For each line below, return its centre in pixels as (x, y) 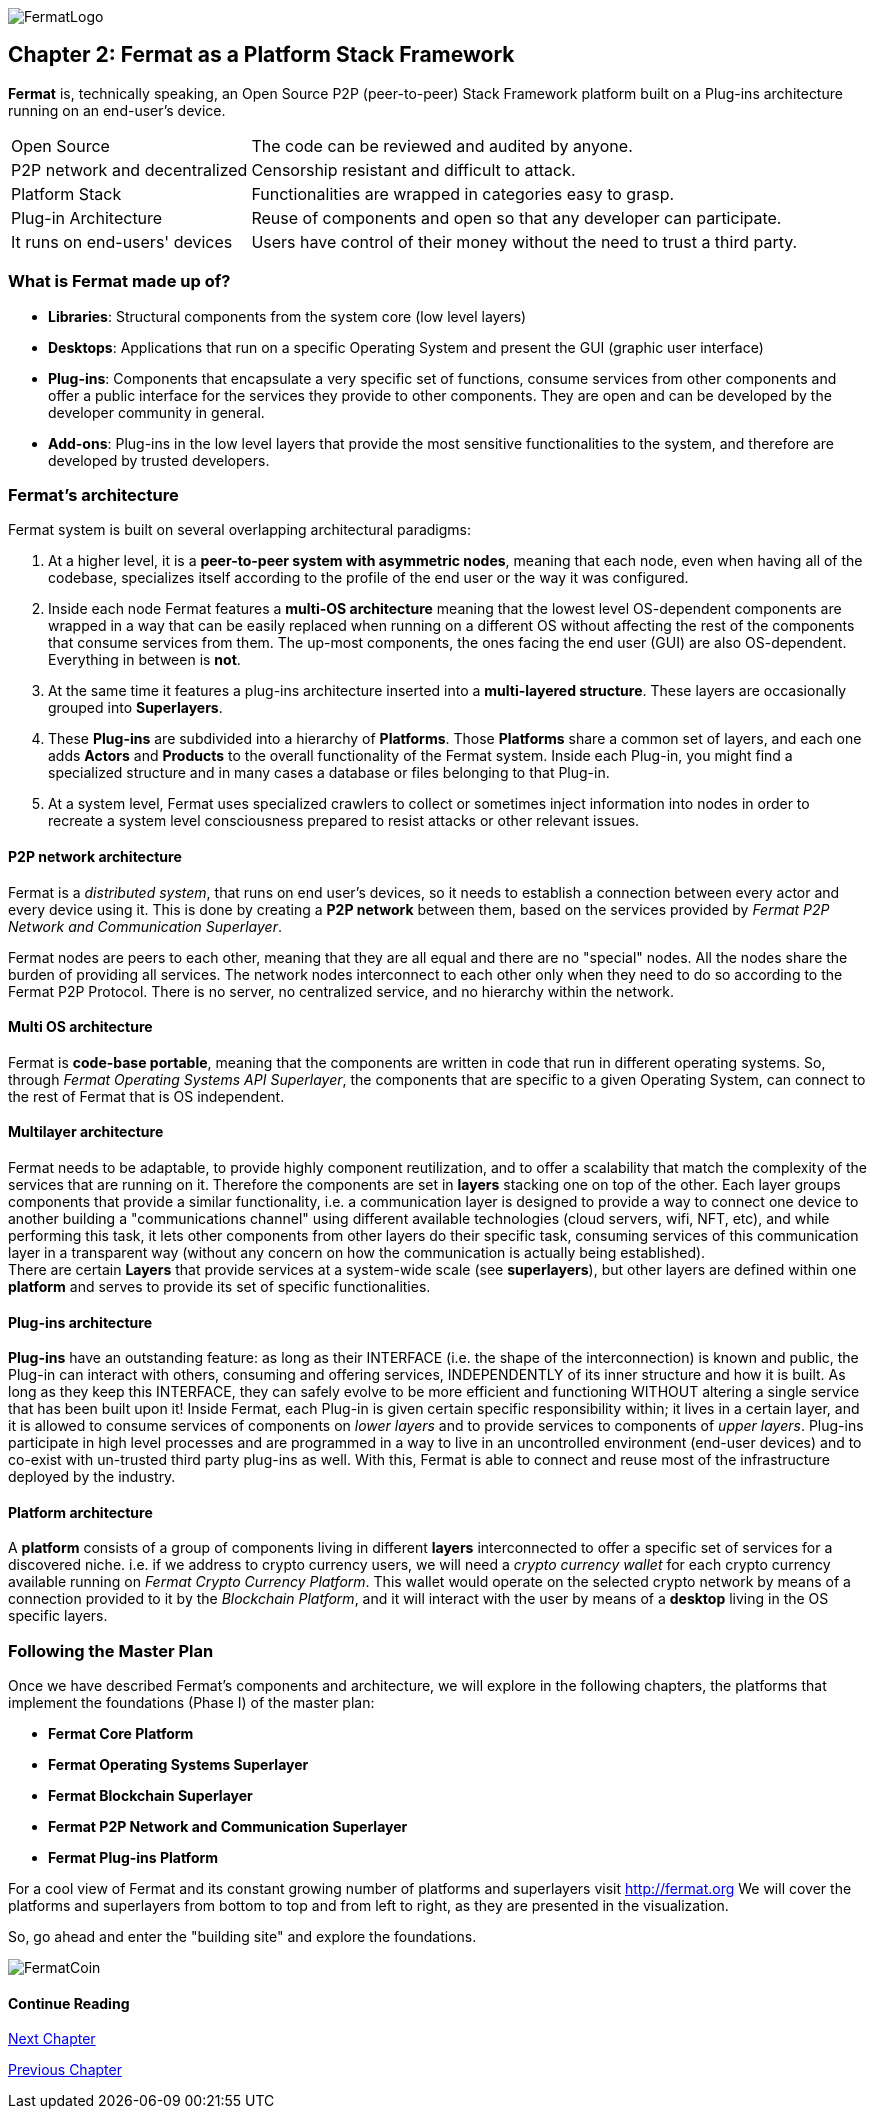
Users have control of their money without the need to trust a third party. (524, 241)
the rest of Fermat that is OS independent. (146, 1096)
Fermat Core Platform (121, 1734)
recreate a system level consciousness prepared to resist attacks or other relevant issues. (344, 821)
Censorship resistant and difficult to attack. (413, 169)
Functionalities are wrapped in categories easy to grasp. (463, 193)
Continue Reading (69, 2003)
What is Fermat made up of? (119, 281)
